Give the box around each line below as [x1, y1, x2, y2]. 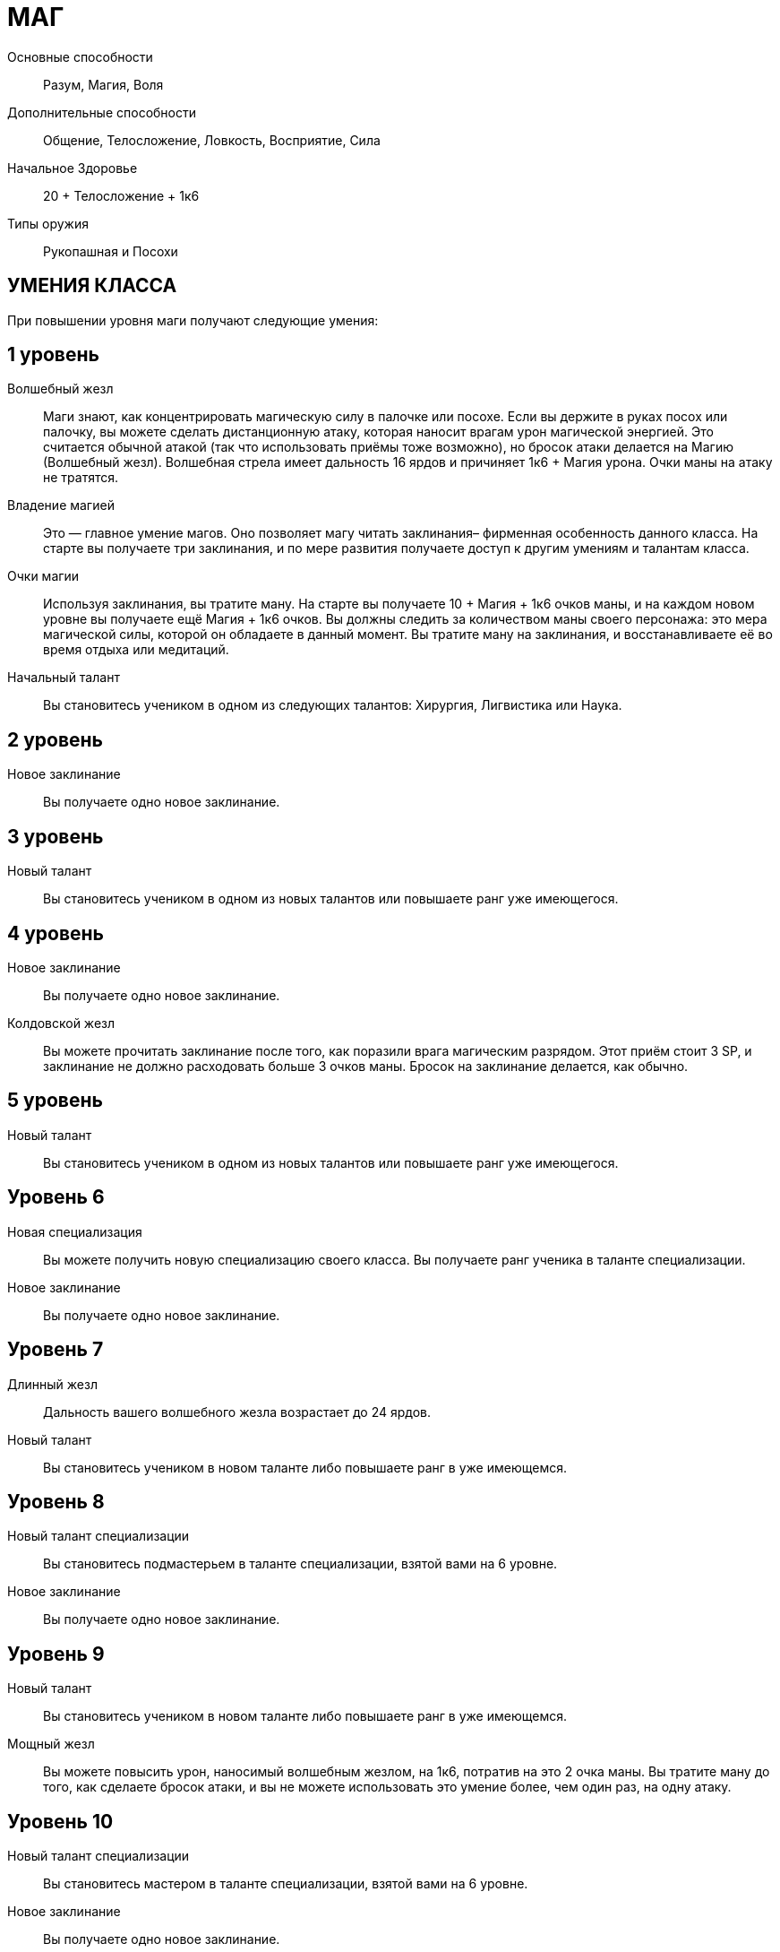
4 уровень [7, 921, 104, 945]
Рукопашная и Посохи [43, 243, 178, 259]
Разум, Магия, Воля [43, 76, 164, 92]
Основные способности [7, 48, 153, 65]
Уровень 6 [7, 1186, 105, 1209]
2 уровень [7, 728, 104, 751]
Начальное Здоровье [7, 160, 138, 176]
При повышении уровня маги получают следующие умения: [7, 312, 379, 328]
